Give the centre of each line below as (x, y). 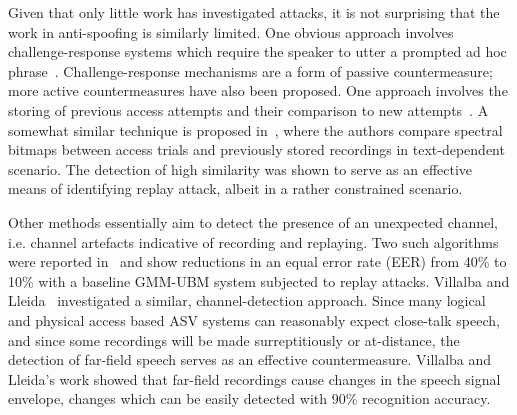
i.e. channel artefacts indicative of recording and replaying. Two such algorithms (253, 241)
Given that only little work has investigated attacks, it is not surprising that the (254, 12)
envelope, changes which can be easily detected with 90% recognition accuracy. (249, 398)
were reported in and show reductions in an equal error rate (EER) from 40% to (257, 261)
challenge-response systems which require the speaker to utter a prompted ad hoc (257, 51)
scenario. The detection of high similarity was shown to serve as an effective (240, 168)
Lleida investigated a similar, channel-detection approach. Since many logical (247, 300)
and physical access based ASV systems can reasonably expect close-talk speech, (254, 319)
